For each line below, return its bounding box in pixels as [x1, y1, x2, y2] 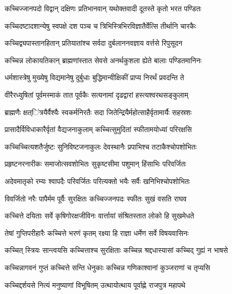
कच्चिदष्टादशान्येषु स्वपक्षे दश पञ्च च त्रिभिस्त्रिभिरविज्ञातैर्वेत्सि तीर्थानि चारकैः [5, 20, 197, 31]
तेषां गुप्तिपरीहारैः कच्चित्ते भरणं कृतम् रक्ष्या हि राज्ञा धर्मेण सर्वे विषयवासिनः [5, 227, 189, 238]
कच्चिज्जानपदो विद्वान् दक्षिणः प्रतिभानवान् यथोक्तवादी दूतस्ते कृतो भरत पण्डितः [5, 3, 202, 13]
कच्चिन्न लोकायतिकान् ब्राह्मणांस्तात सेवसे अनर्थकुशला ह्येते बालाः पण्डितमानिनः [5, 54, 202, 65]
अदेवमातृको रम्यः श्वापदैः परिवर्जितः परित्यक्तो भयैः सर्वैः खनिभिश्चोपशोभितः [5, 175, 190, 186]
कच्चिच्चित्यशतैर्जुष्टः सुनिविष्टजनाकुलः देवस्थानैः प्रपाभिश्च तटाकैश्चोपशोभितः [5, 141, 197, 152]
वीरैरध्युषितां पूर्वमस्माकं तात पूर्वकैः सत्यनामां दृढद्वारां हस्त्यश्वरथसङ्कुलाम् [5, 89, 188, 100]
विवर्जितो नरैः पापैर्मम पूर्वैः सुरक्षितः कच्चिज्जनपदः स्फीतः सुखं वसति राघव [5, 193, 187, 204]
